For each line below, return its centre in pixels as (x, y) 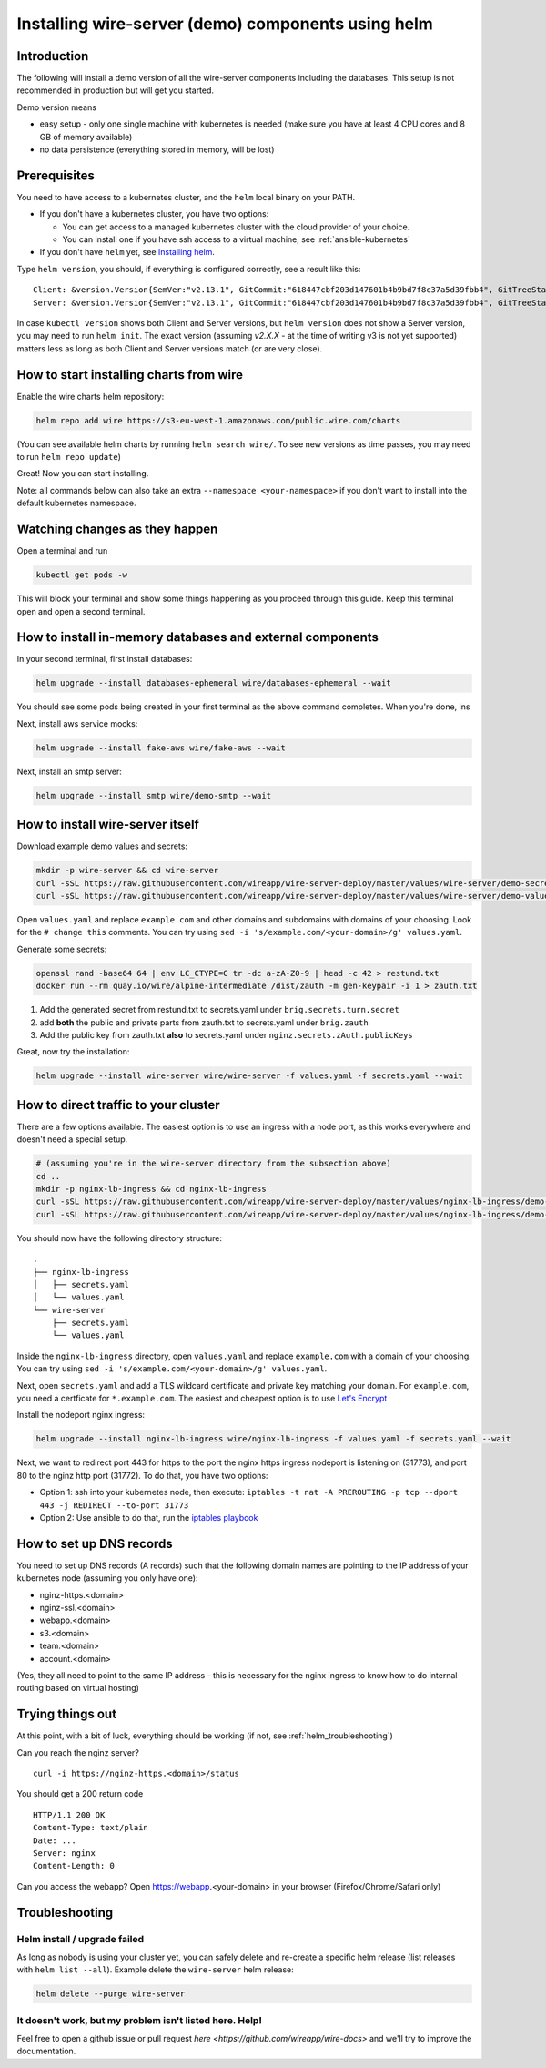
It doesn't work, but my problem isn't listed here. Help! (140, 2020)
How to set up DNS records (95, 1543)
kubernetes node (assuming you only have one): (107, 1578)
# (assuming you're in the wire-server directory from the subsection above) (213, 1164)
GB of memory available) (86, 137)
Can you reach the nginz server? (78, 1752)
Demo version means (57, 107)
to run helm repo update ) (69, 457)
